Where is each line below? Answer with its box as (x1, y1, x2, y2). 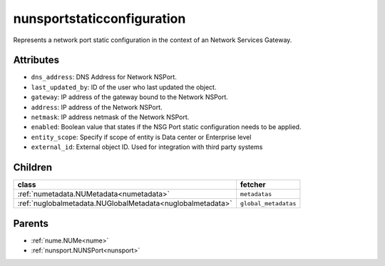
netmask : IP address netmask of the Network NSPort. (31, 113, 190, 121)
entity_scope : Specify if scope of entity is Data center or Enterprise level (31, 133, 252, 141)
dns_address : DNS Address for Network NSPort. (31, 73, 178, 81)
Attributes (13, 54, 60, 66)
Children (13, 161, 53, 173)
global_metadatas (240, 200, 297, 207)
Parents (13, 218, 49, 230)
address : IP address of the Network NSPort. (31, 103, 163, 111)
